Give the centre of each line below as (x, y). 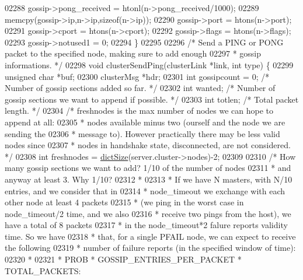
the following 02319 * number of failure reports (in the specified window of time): (150, 248)
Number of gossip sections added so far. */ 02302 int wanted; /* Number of (140, 88)
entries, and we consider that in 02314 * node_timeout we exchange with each (145, 190)
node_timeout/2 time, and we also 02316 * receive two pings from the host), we (148, 213)
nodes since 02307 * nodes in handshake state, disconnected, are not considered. (148, 145)
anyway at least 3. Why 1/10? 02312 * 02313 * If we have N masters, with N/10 (149, 179)
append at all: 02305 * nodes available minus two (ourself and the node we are (145, 122)
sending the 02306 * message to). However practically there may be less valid (142, 133)
